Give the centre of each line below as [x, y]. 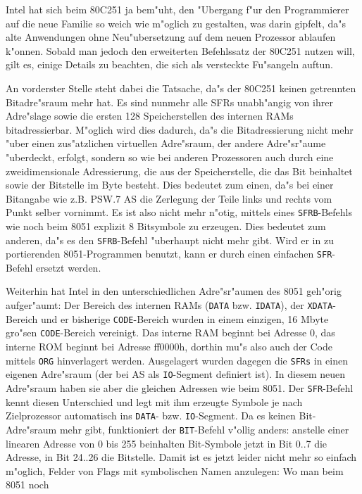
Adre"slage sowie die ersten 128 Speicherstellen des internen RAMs [150, 116]
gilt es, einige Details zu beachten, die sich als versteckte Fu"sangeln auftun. [169, 64]
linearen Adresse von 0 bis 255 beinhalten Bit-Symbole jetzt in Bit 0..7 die [167, 443]
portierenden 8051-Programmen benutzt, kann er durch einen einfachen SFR [169, 254]
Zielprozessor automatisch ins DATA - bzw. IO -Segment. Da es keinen [151, 416]
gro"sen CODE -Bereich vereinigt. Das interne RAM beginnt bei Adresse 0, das [170, 332]
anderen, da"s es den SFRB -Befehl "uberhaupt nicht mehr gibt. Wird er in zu [170, 240]
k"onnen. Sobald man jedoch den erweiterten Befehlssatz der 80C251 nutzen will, [180, 50]
